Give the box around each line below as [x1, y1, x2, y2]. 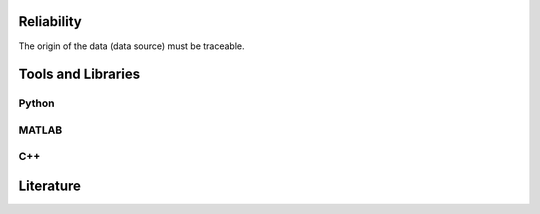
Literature [18, 178, 82, 195]
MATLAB [18, 123, 63, 137]
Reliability [18, 13, 82, 30]
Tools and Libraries [18, 66, 140, 83]
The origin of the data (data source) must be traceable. [18, 40, 245, 52]
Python [18, 96, 55, 110]
